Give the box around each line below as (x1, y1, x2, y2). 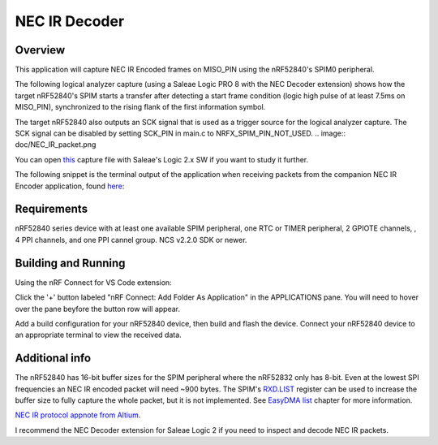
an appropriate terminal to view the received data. (15, 330, 182, 340)
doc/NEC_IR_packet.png (15, 140, 97, 149)
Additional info (15, 352, 92, 365)
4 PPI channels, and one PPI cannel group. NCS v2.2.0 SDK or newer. (15, 235, 247, 244)
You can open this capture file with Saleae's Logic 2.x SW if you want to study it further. (15, 154, 309, 164)
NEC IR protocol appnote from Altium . (15, 410, 141, 420)
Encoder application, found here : (15, 181, 125, 191)
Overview (15, 43, 66, 57)
